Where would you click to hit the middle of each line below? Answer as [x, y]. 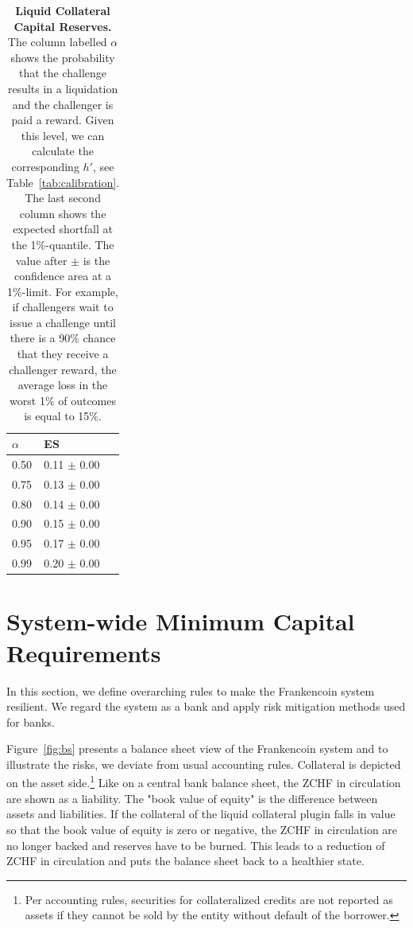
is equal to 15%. [63, 416]
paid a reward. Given [63, 120]
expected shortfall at [63, 229]
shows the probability [63, 57]
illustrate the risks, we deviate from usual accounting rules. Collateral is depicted [204, 764]
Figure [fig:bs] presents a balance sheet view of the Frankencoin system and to [197, 749]
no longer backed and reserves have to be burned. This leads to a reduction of [196, 845]
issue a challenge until [63, 322]
